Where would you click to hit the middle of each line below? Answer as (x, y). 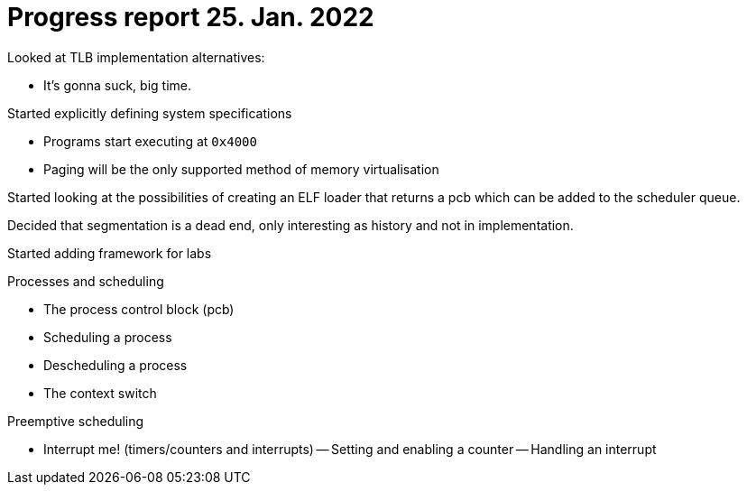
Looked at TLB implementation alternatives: (136, 57)
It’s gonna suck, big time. (118, 85)
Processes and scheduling (86, 281)
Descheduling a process (115, 365)
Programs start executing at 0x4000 (150, 141)
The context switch (100, 393)
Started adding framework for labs (110, 253)
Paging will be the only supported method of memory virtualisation (241, 169)
